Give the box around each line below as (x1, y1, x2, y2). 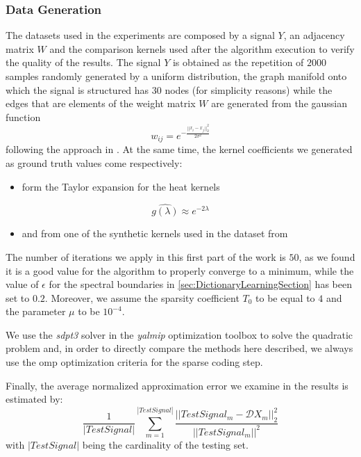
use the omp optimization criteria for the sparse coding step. (6, 355, 263, 369)
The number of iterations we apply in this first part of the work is (6, 249, 286, 264)
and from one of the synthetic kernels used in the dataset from (22, 226, 288, 241)
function (6, 109, 41, 124)
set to (6, 290, 30, 305)
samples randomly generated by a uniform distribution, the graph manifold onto (6, 69, 347, 83)
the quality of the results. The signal (6, 55, 161, 70)
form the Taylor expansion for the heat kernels (22, 179, 220, 193)
